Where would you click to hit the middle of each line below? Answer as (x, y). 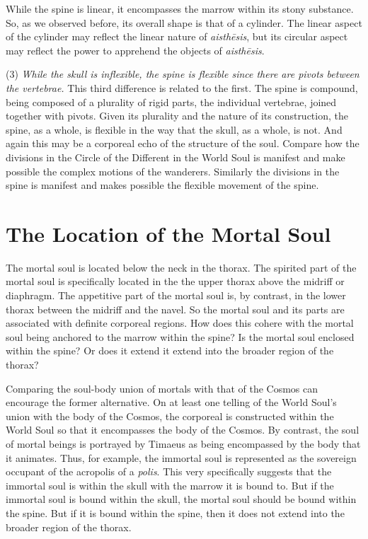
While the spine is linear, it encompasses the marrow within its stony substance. (180, 8)
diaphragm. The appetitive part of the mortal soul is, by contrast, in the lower (176, 295)
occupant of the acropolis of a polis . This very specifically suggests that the (169, 471)
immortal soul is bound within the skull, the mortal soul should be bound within (181, 499)
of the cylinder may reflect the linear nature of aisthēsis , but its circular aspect (177, 36)
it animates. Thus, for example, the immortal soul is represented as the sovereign (181, 457)
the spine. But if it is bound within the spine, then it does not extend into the (175, 512)
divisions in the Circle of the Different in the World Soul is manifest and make (176, 157)
